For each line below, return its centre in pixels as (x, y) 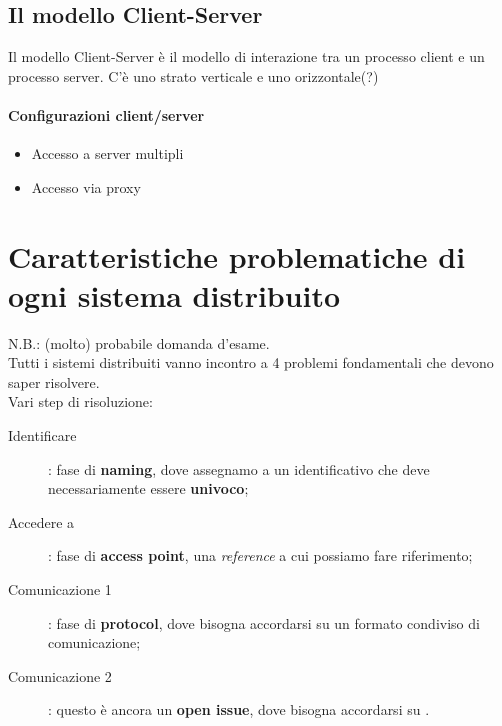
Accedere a (41, 521)
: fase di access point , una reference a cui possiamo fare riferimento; (260, 555)
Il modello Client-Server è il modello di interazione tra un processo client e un (246, 56)
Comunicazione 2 (60, 675)
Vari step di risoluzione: (80, 401)
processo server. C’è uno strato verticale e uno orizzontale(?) (193, 75)
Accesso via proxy (86, 186)
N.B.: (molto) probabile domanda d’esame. (139, 342)
